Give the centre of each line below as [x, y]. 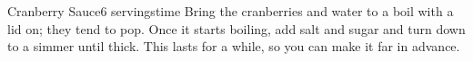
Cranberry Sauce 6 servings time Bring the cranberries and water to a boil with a [231, 11]
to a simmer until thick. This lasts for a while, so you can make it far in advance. [234, 46]
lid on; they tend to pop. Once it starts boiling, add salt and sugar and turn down [236, 28]
